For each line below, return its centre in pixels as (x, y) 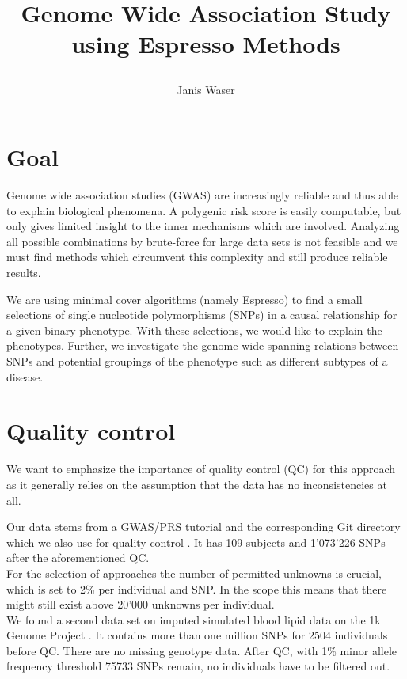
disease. (25, 376)
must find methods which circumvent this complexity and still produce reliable (197, 257)
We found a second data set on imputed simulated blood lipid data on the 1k (194, 619)
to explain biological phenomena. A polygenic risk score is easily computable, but (204, 210)
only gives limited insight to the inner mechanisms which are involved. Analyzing (203, 226)
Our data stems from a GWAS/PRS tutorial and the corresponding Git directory (203, 527)
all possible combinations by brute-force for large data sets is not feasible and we (202, 241)
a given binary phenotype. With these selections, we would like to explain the (194, 330)
